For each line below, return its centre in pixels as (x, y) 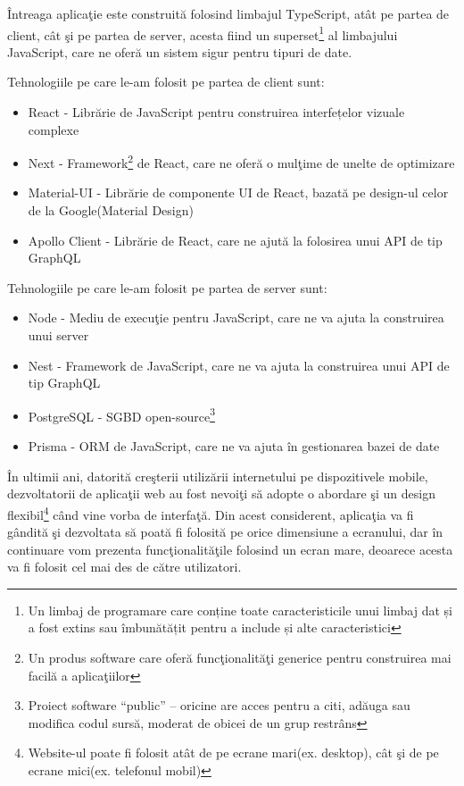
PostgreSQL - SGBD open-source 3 (121, 414)
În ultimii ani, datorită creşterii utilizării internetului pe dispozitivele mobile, (218, 476)
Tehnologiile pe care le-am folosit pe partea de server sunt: (167, 287)
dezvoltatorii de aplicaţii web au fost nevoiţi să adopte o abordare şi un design (221, 493)
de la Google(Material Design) (111, 210)
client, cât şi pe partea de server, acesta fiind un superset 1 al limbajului (203, 33)
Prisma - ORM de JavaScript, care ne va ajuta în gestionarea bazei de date (234, 446)
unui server (58, 335)
